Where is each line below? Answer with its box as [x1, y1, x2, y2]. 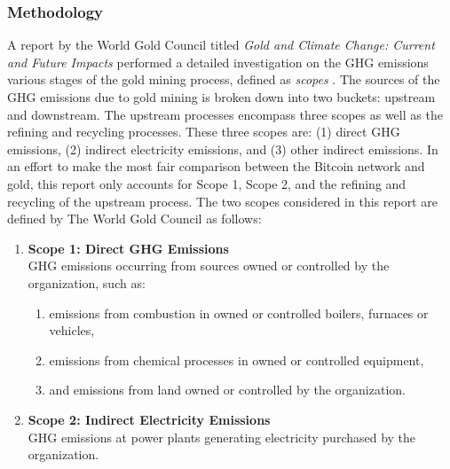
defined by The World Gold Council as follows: [7, 209, 262, 228]
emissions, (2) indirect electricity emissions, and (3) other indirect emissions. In [7, 139, 438, 158]
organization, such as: [28, 273, 146, 292]
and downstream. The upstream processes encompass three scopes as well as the [7, 105, 443, 123]
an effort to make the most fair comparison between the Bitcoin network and [7, 157, 425, 176]
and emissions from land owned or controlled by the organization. [49, 380, 406, 399]
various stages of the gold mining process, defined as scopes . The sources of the [7, 70, 440, 89]
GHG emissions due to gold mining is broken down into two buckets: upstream [7, 88, 436, 106]
